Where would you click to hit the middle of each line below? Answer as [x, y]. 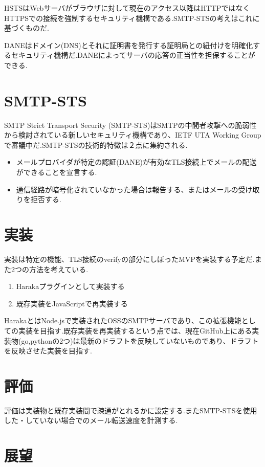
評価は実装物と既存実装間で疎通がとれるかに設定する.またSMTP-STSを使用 [131, 410]
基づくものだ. [27, 28]
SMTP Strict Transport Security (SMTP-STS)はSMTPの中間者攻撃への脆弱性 [130, 125]
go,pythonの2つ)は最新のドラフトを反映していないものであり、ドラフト [140, 340]
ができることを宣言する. [57, 172]
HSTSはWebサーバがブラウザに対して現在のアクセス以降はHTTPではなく [127, 8]
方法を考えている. [59, 269]
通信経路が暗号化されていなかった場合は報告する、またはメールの [127, 189]
